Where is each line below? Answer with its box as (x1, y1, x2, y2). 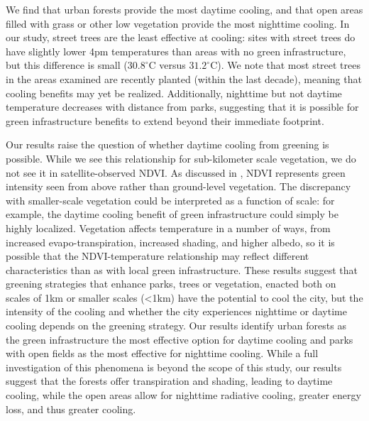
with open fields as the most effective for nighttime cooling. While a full (6, 346, 319, 361)
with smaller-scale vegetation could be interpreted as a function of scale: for (6, 192, 335, 207)
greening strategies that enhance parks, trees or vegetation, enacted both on (6, 276, 336, 291)
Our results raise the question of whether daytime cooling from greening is (6, 137, 329, 152)
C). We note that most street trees (210, 58, 361, 72)
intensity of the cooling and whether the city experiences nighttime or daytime (6, 304, 347, 319)
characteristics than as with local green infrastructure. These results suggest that (6, 262, 358, 277)
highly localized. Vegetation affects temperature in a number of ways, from (6, 220, 331, 235)
